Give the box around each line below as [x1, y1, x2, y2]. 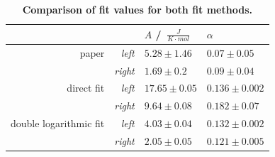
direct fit [67, 80, 105, 95]
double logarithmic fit [11, 116, 105, 131]
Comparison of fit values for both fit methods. [22, 2, 252, 16]
